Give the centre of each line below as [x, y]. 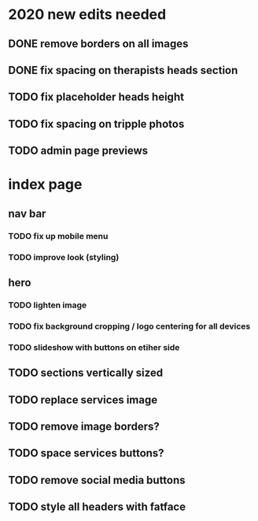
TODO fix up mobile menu [58, 236]
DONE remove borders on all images [98, 44]
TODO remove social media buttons [97, 480]
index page [45, 185]
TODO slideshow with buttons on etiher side [94, 347]
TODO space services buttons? [86, 454]
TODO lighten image [48, 305]
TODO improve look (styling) [64, 257]
